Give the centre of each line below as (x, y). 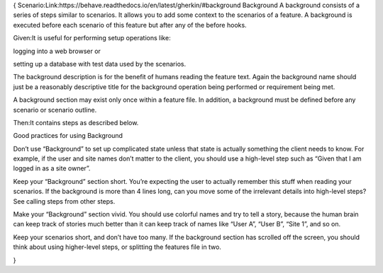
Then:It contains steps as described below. (76, 122)
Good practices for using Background (68, 136)
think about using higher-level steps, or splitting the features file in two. (117, 247)
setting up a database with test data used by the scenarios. (100, 64)
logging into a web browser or (57, 51)
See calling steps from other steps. (64, 201)
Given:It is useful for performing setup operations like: (92, 38)
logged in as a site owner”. (52, 168)
